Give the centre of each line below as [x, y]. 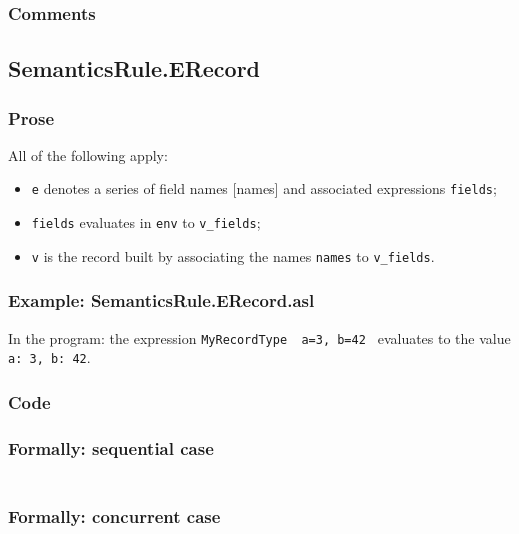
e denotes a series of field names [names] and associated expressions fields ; [264, 188]
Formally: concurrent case [114, 516]
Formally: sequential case [111, 447]
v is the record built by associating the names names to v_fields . [233, 255]
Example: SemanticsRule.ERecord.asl [161, 300]
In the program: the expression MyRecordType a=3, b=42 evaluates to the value [259, 337]
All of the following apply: [88, 154]
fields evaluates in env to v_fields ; [146, 222]
